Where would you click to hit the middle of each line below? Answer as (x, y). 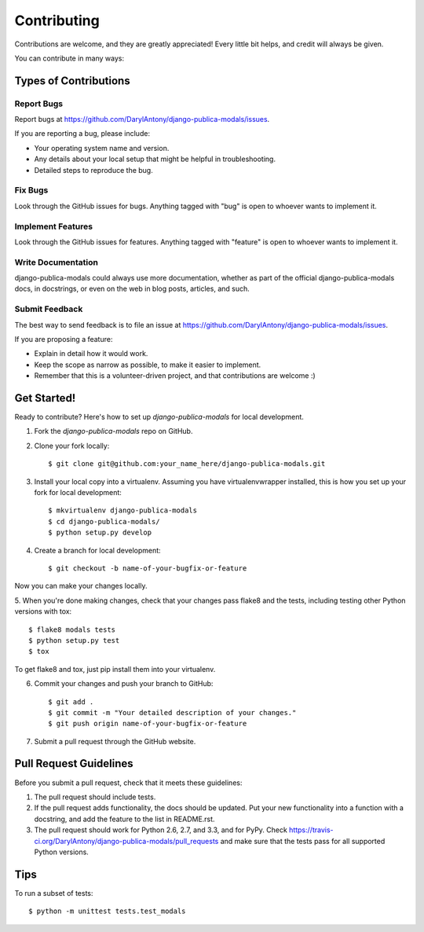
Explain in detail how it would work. (91, 354)
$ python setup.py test (74, 640)
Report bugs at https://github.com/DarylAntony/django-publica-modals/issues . (142, 119)
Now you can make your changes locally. (81, 586)
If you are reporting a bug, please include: (82, 134)
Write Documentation (56, 262)
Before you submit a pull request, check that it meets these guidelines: (128, 783)
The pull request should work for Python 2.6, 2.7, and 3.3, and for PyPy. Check (161, 830)
